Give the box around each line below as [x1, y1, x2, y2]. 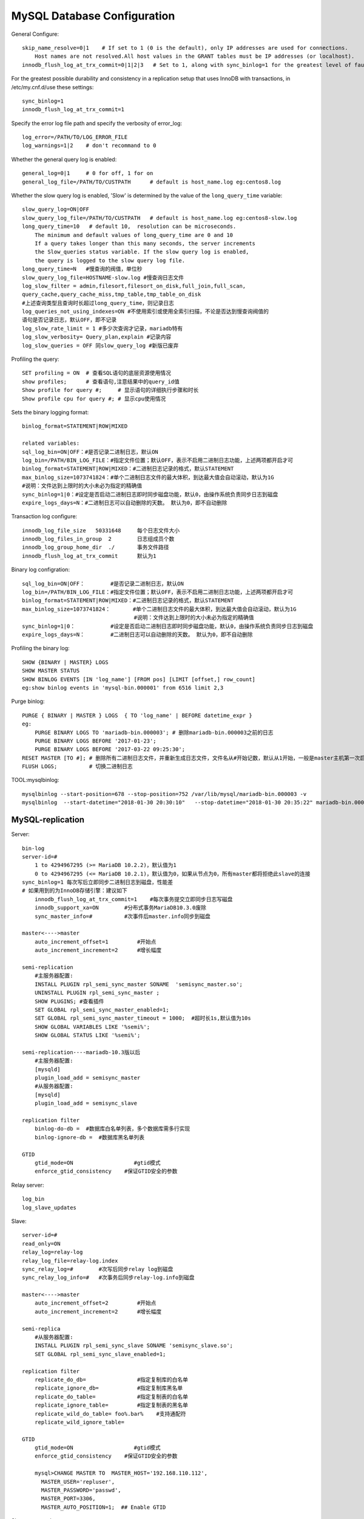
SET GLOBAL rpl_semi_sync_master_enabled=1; [34, 1006, 169, 1013]
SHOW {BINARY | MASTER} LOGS [22, 659, 109, 665]
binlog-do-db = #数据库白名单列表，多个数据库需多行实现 [34, 1125, 190, 1133]
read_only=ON [22, 1240, 61, 1247]
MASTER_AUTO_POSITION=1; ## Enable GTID [41, 1504, 166, 1510]
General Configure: [11, 30, 59, 38]
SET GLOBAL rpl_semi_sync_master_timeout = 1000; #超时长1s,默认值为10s [34, 1015, 251, 1022]
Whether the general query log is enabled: [11, 156, 117, 163]
